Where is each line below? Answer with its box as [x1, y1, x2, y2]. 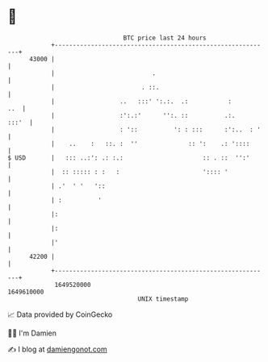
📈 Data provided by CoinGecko [7, 310, 113, 319]
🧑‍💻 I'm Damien [7, 328, 57, 338]
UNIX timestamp [137, 294, 189, 303]
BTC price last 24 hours [123, 34, 207, 42]
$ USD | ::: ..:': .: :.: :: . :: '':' [7, 153, 250, 162]
